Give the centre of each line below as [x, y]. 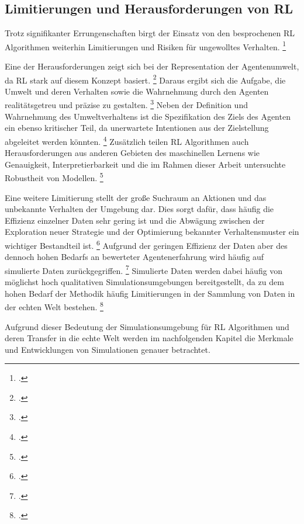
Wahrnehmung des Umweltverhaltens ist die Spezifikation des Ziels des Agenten [148, 116]
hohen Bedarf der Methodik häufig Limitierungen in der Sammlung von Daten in [150, 293]
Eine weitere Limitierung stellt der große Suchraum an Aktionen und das [136, 197]
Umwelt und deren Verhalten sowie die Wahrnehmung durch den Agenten [137, 91]
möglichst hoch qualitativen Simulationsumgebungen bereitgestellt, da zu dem [144, 282]
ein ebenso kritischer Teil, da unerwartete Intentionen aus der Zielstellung [137, 128]
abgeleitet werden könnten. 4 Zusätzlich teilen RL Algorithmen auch [127, 140]
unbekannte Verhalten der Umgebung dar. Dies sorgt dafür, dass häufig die [139, 209]
